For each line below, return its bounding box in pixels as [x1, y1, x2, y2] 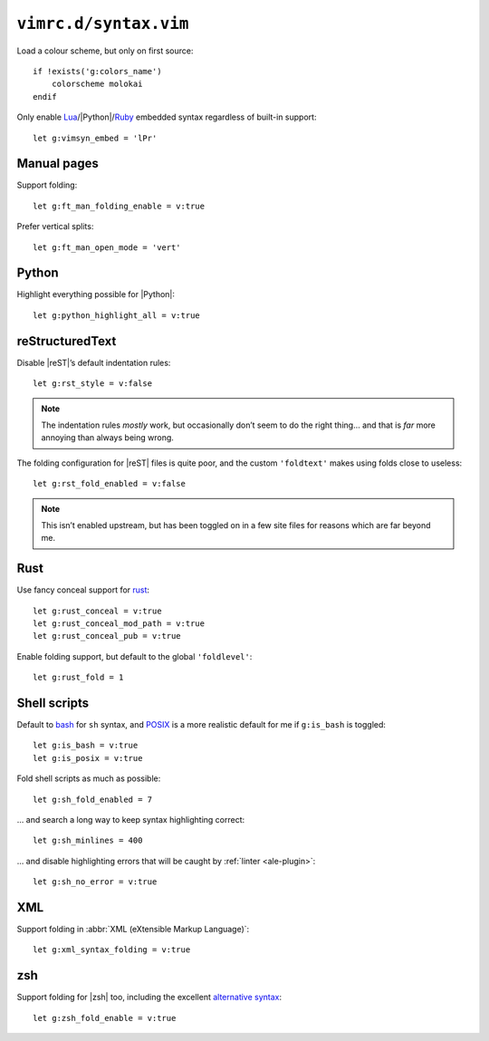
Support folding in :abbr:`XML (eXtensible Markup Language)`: [16, 924, 250, 935]
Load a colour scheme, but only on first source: [16, 45, 194, 56]
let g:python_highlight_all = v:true [33, 310, 201, 321]
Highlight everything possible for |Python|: [16, 289, 176, 300]
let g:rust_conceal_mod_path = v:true [33, 618, 206, 629]
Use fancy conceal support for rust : [16, 584, 149, 595]
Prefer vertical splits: [16, 221, 94, 232]
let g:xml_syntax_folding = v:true [33, 945, 191, 955]
